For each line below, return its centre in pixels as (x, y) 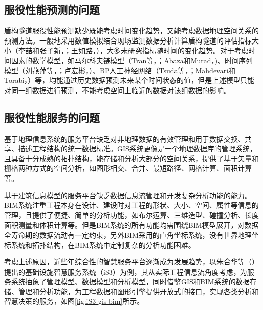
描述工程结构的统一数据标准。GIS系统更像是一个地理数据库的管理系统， (137, 148)
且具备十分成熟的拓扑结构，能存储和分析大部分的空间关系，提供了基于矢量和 (131, 158)
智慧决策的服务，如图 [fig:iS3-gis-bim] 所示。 (74, 301)
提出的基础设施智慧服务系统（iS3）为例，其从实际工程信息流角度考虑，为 (126, 271)
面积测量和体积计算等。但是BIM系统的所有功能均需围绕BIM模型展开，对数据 (131, 225)
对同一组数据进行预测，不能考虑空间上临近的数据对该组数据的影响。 (117, 90)
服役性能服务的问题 (52, 117)
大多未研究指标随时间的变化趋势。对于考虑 (177, 50)
